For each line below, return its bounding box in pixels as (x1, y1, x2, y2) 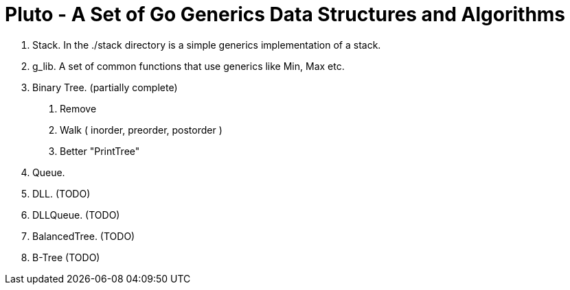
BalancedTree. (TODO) (32, 230, 135, 242)
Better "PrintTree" (60, 145, 140, 157)
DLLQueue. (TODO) (32, 208, 120, 221)
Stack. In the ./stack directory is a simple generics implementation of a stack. (32, 38, 381, 51)
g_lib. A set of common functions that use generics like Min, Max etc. (32, 60, 345, 72)
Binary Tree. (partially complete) (32, 81, 178, 93)
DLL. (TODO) (32, 187, 91, 200)
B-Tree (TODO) (32, 251, 100, 263)
